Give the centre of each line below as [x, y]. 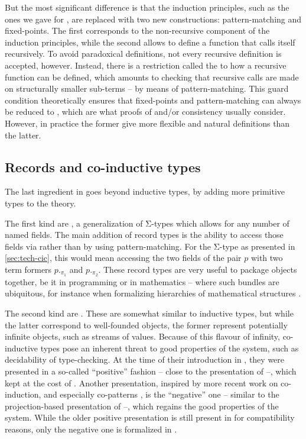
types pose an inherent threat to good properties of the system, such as [170, 348]
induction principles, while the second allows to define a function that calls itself [150, 42]
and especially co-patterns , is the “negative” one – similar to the [162, 394]
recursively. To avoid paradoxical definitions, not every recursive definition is [143, 54]
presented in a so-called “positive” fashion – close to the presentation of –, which [151, 371]
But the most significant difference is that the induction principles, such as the [147, 7]
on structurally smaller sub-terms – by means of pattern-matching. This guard [147, 88]
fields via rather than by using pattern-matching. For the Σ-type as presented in [150, 246]
